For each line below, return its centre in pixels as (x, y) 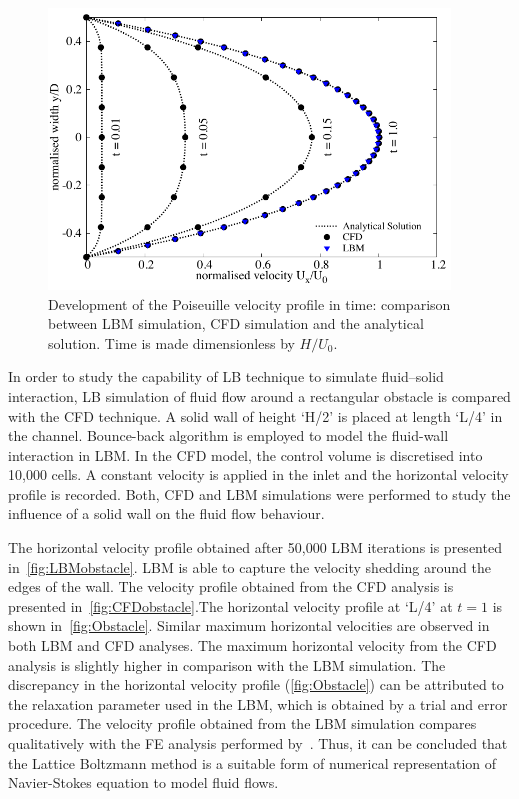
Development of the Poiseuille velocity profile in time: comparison (249, 303)
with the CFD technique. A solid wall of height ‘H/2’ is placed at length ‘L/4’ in (255, 415)
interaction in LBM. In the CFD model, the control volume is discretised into (245, 454)
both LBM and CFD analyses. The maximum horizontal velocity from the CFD (252, 645)
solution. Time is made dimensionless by (171, 342)
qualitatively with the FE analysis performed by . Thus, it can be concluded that (258, 743)
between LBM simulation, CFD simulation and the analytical (236, 323)
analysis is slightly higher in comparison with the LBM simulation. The (227, 664)
